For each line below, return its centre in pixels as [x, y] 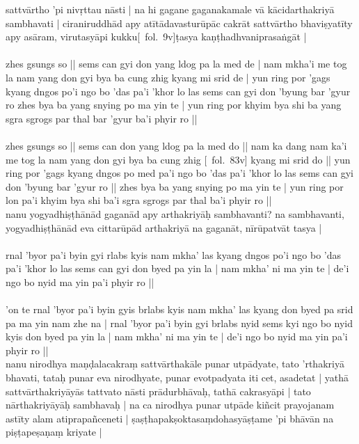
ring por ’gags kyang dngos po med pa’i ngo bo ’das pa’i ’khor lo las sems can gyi [179, 173]
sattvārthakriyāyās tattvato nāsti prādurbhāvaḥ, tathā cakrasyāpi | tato [158, 391]
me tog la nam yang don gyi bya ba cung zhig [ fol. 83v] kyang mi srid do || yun [178, 159]
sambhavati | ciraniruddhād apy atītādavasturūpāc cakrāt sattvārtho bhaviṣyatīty [179, 23]
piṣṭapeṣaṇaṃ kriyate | [54, 432]
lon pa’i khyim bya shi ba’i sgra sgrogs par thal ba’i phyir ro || [139, 200]
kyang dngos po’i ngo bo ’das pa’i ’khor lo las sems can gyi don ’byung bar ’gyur [178, 91]
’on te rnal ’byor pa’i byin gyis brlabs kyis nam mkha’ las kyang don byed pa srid [179, 309]
